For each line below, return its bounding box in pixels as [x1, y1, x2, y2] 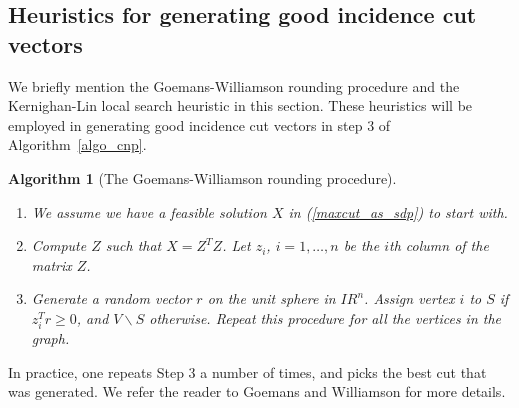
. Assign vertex [364, 288, 455, 309]
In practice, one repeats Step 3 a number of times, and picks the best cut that [8, 361, 487, 382]
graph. [31, 328, 70, 349]
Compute [31, 235, 87, 256]
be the [343, 235, 380, 256]
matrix [31, 254, 72, 275]
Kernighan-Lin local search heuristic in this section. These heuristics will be [8, 95, 473, 116]
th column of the [389, 235, 489, 256]
